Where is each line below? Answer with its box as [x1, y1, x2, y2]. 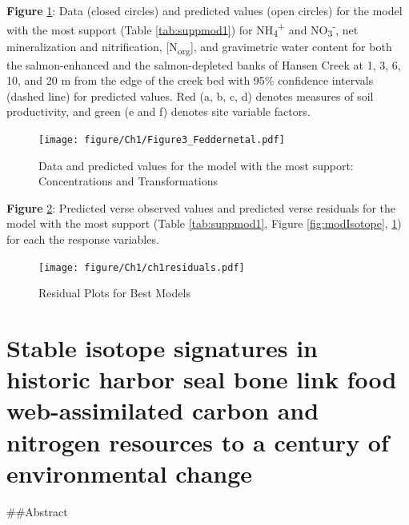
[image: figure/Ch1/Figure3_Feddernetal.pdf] [38, 133, 285, 145]
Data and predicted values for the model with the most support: [38, 157, 354, 173]
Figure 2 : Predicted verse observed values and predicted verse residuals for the [6, 199, 395, 216]
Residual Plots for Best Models [38, 284, 190, 301]
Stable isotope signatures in [6, 331, 318, 364]
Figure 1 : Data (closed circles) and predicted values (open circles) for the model [6, 2, 403, 18]
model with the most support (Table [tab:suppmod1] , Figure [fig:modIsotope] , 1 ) [6, 215, 402, 232]
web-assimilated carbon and [6, 394, 319, 427]
